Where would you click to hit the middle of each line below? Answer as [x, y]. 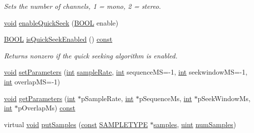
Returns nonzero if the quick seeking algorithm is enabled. [91, 55]
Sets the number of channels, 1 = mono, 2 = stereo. [82, 6]
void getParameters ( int [40, 98]
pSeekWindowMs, [224, 98]
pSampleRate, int [107, 98]
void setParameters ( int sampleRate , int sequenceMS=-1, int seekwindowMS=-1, [126, 72]
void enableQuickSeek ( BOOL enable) [61, 22]
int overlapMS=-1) [32, 81]
